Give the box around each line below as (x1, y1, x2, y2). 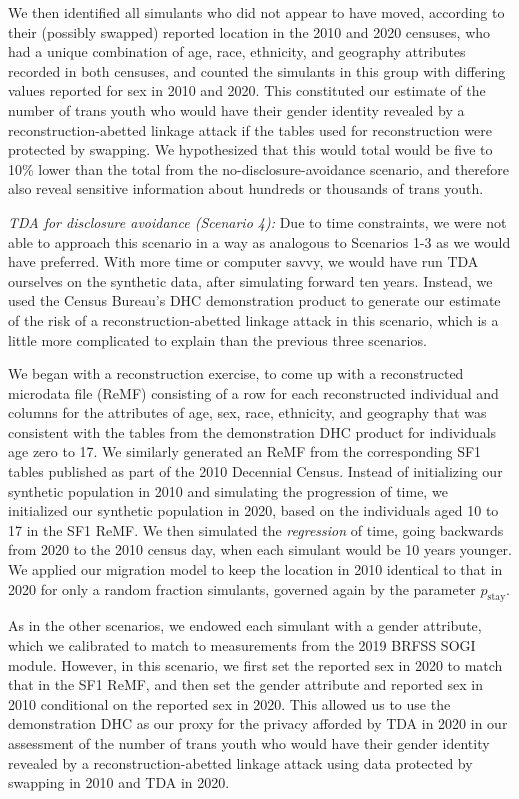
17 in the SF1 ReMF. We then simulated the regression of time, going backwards (8, 519, 504, 540)
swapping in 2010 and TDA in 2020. (8, 772, 230, 793)
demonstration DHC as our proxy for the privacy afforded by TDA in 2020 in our (8, 713, 508, 734)
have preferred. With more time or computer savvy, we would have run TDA (8, 251, 479, 272)
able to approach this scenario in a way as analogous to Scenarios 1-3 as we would (8, 231, 511, 252)
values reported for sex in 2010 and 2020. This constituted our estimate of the (8, 80, 486, 101)
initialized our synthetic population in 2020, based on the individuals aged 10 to (8, 500, 499, 521)
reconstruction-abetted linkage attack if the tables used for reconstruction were (8, 119, 492, 140)
